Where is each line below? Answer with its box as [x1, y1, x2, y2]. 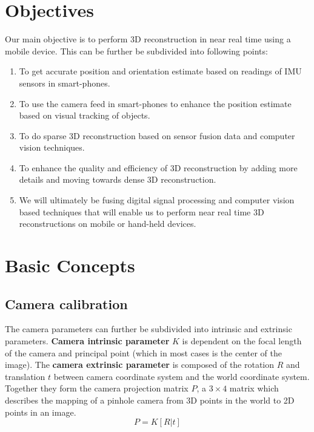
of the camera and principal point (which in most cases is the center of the [5, 346, 282, 359]
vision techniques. [19, 141, 85, 154]
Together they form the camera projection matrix [5, 382, 189, 394]
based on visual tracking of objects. [19, 109, 150, 122]
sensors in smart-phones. [19, 76, 110, 89]
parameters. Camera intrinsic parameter [5, 335, 170, 347]
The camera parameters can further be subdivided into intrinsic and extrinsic [5, 322, 292, 335]
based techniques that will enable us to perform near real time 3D [19, 205, 264, 218]
